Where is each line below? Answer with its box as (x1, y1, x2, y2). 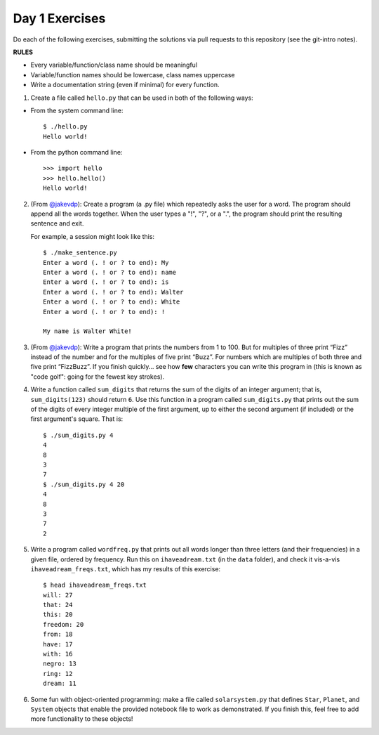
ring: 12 (43, 670, 73, 677)
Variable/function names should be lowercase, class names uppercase (30, 70, 235, 79)
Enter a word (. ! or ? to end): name (43, 268, 177, 276)
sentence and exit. (30, 219, 84, 228)
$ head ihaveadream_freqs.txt (43, 581, 147, 590)
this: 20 (43, 611, 73, 618)
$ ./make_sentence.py (43, 249, 117, 256)
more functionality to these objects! (30, 715, 133, 723)
